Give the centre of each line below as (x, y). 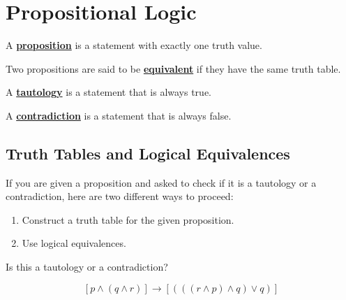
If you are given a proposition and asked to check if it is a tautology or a (161, 182)
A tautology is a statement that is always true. (108, 92)
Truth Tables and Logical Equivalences (148, 153)
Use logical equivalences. (74, 243)
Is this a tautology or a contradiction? (87, 267)
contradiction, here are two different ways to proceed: (120, 196)
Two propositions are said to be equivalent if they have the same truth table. (173, 68)
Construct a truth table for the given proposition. (128, 219)
